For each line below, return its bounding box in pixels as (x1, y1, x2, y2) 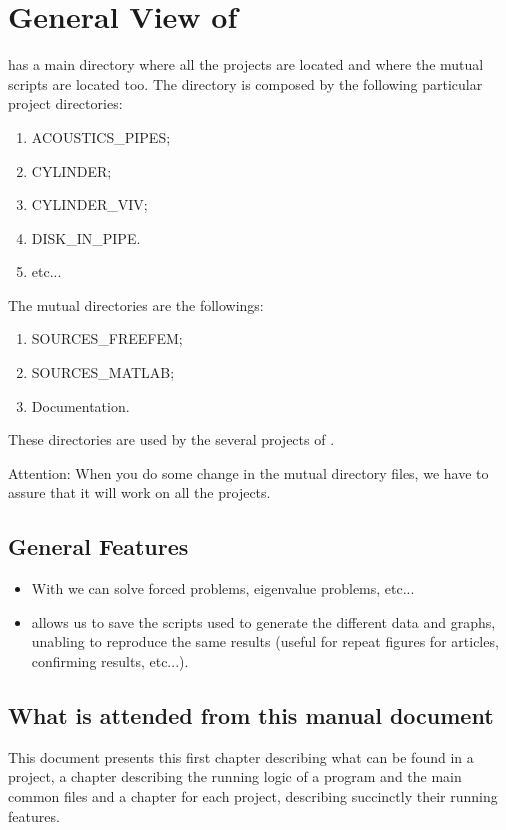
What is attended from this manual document (8, 700, 494, 730)
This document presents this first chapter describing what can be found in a (8, 746, 474, 767)
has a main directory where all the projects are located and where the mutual (8, 54, 484, 75)
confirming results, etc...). (31, 651, 189, 672)
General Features (8, 531, 189, 562)
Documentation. (31, 395, 130, 416)
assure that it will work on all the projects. (8, 482, 271, 503)
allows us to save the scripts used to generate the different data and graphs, (31, 611, 496, 632)
